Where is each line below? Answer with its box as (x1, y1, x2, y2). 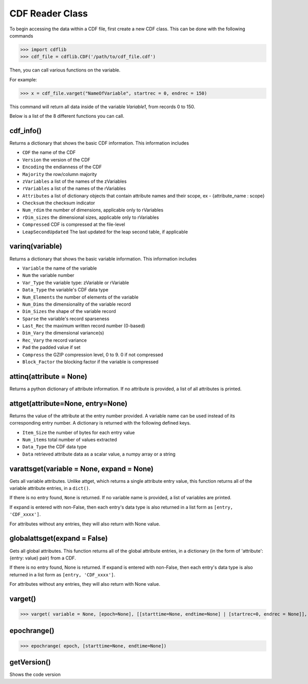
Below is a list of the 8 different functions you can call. (9, 113, 124, 119)
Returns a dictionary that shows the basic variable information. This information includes (9, 255, 197, 262)
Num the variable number (22, 272, 74, 278)
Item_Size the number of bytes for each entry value (22, 429, 135, 435)
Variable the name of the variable (22, 265, 97, 271)
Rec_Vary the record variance (22, 337, 87, 343)
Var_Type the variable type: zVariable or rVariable (22, 279, 129, 286)
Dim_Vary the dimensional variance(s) (22, 330, 104, 336)
